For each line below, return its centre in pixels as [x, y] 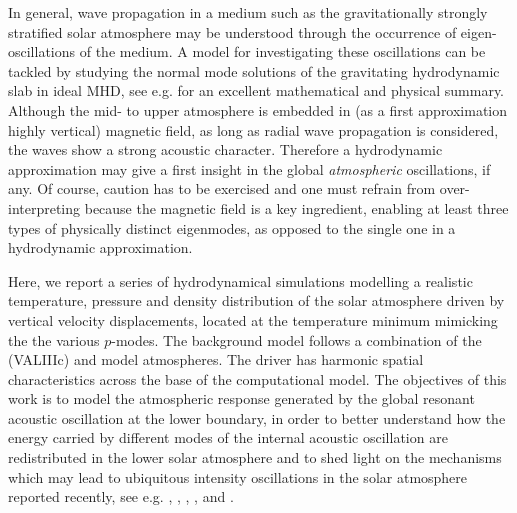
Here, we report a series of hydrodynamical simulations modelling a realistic [240, 280]
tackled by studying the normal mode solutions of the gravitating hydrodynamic [254, 70]
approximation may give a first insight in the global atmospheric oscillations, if [249, 168]
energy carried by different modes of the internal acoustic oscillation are [228, 437]
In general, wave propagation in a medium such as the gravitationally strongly [248, 12]
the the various [54, 339]
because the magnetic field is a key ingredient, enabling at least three [296, 207]
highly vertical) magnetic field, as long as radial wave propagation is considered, [253, 129]
